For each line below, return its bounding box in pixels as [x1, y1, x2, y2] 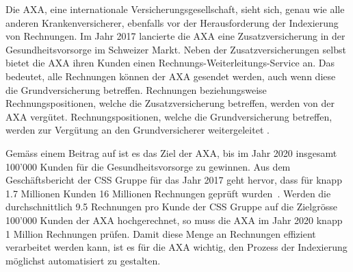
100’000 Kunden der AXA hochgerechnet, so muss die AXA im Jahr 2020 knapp [5, 212, 343, 227]
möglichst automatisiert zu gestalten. [5, 253, 161, 267]
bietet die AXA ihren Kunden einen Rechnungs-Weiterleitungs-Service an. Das [5, 55, 335, 70]
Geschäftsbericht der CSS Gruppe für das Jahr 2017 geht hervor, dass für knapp [5, 173, 342, 187]
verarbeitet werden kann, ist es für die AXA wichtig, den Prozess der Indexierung [5, 240, 348, 254]
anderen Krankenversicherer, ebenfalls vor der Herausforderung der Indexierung [5, 15, 339, 29]
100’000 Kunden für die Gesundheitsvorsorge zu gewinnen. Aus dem [5, 159, 291, 173]
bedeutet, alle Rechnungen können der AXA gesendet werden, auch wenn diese [5, 69, 336, 83]
